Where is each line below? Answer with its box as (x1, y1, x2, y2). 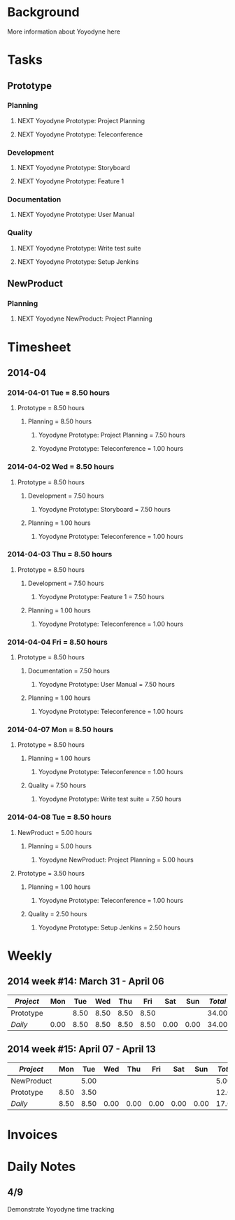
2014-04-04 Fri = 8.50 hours (7, 637, 108, 647)
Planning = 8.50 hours (27, 417, 92, 426)
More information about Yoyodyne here (7, 27, 120, 36)
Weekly (7, 948, 52, 963)
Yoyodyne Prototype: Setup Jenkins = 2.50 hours (38, 923, 180, 932)
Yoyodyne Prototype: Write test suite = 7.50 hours (38, 795, 182, 804)
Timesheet (7, 339, 71, 355)
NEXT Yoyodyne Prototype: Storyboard (17, 164, 131, 172)
